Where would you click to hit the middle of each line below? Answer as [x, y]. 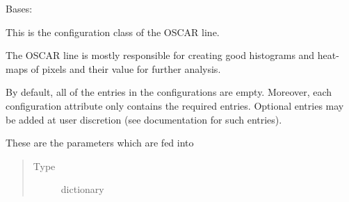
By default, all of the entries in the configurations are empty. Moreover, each [169, 92]
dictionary [82, 189]
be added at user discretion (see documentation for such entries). [144, 119]
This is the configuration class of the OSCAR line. [113, 32]
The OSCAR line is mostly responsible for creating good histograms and [160, 55]
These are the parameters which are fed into [100, 143]
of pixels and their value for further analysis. [126, 68]
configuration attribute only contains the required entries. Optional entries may [175, 105]
